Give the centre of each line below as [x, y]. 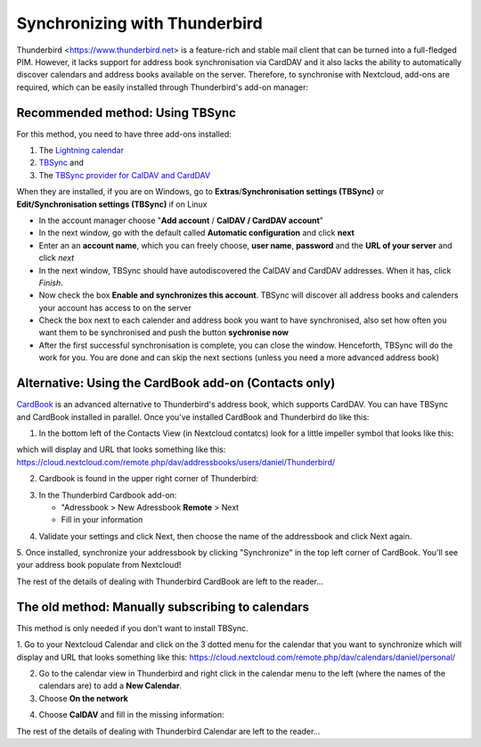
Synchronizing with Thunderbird [139, 23]
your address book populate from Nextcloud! [99, 565]
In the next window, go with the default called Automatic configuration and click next [197, 233]
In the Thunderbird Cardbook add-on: [108, 495]
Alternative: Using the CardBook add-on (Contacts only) [176, 383]
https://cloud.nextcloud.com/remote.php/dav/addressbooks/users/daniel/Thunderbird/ [176, 462]
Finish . [51, 283]
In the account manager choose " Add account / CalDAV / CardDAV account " [181, 220]
